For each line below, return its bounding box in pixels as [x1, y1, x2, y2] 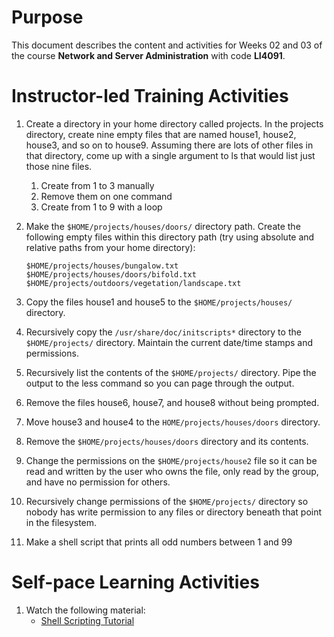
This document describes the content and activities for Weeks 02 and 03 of [11, 39, 323, 51]
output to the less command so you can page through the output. [25, 377, 295, 389]
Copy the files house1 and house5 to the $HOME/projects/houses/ [25, 296, 293, 308]
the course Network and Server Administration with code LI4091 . [11, 49, 286, 61]
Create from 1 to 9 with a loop [40, 201, 163, 213]
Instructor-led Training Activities [11, 85, 289, 108]
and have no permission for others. [25, 476, 171, 488]
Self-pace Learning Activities [11, 571, 260, 594]
